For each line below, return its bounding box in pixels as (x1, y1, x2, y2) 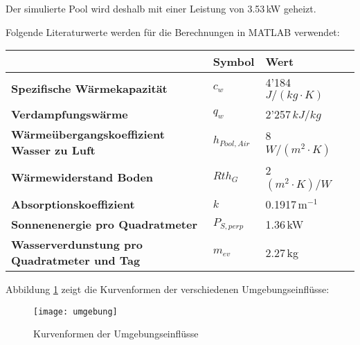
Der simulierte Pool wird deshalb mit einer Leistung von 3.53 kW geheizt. (6, 1, 316, 15)
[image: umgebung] (33, 306, 118, 317)
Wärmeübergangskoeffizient (11, 126, 165, 143)
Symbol (213, 53, 255, 70)
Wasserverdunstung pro (11, 236, 143, 253)
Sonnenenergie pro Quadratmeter (11, 216, 198, 233)
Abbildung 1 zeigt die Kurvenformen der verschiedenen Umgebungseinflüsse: (6, 282, 330, 297)
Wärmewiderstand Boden (11, 169, 154, 186)
